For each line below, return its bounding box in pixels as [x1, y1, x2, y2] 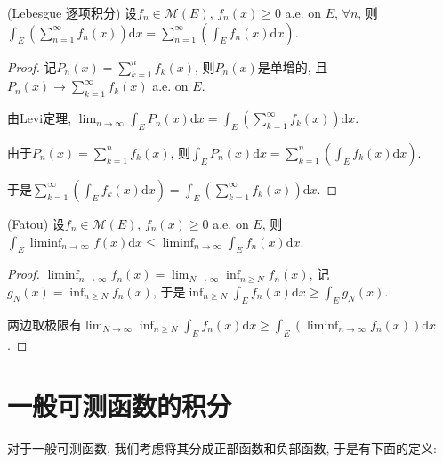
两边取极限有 [7, 314, 82, 333]
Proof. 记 [7, 57, 57, 76]
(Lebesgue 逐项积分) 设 [7, 4, 138, 21]
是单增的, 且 [257, 57, 328, 76]
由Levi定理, [7, 109, 72, 127]
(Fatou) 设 [7, 214, 65, 232]
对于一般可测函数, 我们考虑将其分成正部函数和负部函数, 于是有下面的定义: [7, 439, 437, 458]
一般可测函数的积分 [7, 387, 232, 424]
